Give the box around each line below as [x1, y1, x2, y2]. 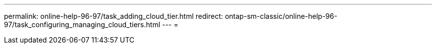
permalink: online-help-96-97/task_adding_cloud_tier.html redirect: [4, 12, 223, 20]
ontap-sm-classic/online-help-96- [224, 12, 337, 20]
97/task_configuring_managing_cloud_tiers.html [4, 20, 160, 29]
